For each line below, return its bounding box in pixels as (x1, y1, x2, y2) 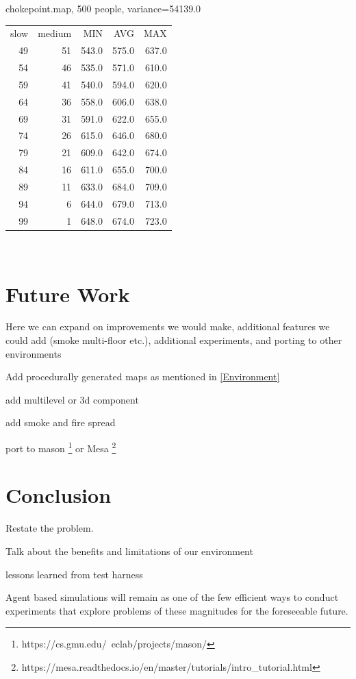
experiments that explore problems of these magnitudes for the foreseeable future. (5, 603, 348, 617)
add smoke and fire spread (5, 415, 116, 430)
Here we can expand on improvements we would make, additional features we (5, 319, 330, 334)
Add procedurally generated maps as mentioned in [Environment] (5, 369, 280, 384)
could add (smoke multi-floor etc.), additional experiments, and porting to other (5, 333, 342, 347)
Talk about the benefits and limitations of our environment (5, 543, 253, 558)
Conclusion (5, 481, 112, 509)
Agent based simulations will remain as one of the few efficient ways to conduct (5, 590, 339, 604)
